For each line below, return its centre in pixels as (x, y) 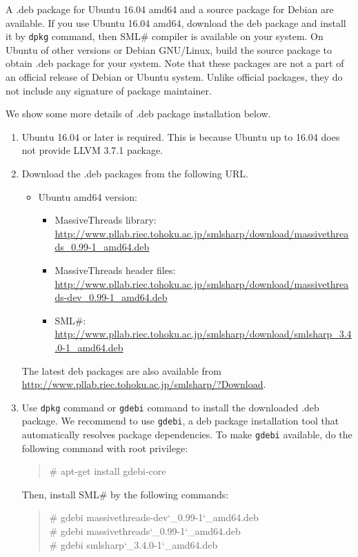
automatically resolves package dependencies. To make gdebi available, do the (187, 434)
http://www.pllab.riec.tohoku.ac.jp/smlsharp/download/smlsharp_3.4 (203, 334)
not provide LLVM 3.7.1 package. (92, 150)
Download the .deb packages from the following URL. (135, 173)
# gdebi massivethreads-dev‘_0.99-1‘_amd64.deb (154, 517)
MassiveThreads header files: (115, 270)
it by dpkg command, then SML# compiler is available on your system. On (165, 36)
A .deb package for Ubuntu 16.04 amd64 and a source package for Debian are (170, 9)
